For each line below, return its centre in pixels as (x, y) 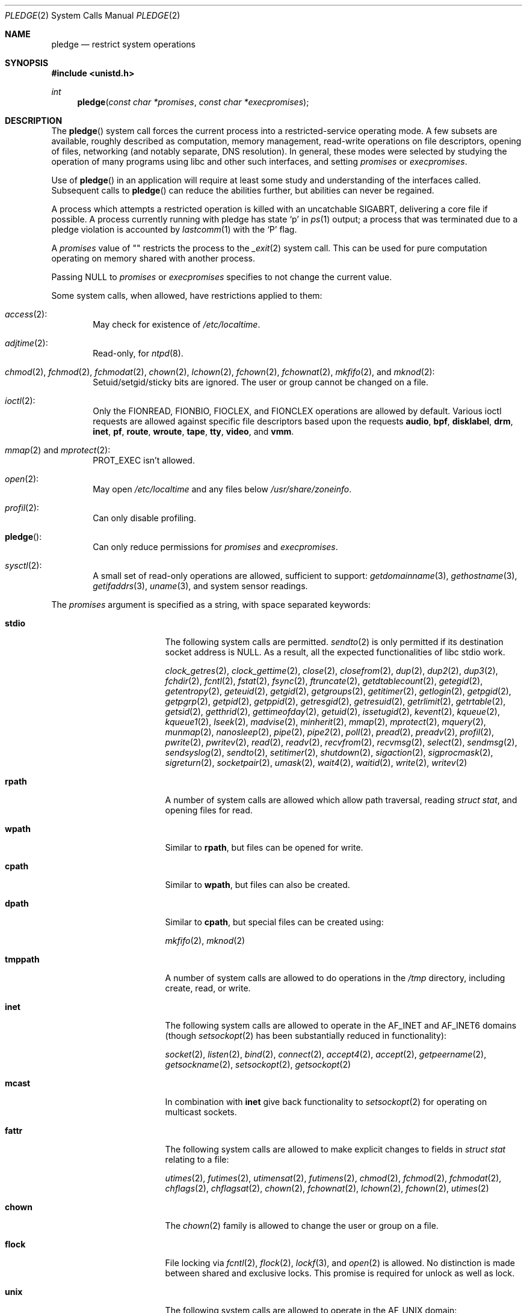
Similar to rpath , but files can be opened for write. (264, 847)
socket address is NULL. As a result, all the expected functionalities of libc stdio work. (335, 652)
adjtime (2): (26, 343)
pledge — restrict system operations (123, 44)
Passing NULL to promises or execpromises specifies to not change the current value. (222, 277)
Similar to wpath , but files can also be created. (257, 885)
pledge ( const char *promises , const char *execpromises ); (193, 102)
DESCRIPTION (34, 121)
